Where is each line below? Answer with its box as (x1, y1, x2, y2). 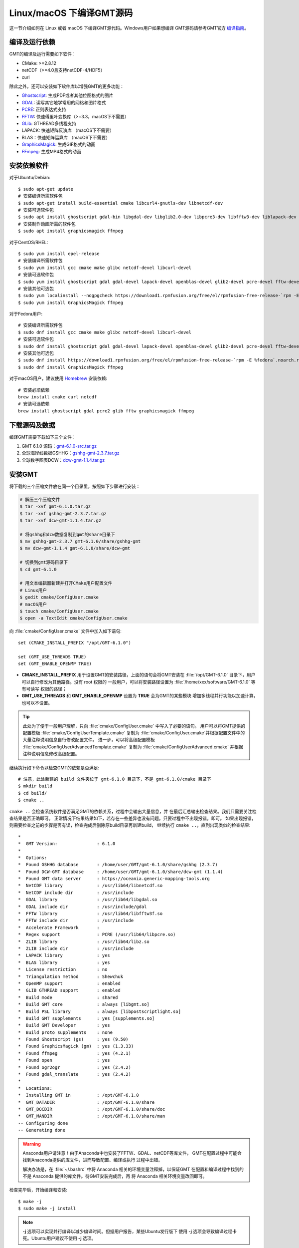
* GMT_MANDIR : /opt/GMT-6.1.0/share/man (18, 1113, 165, 1119)
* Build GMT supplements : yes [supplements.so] (18, 1015, 155, 1021)
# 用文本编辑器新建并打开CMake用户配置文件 (19, 581, 113, 586)
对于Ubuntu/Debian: (9, 175, 51, 181)
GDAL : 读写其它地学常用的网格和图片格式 (21, 99, 106, 105)
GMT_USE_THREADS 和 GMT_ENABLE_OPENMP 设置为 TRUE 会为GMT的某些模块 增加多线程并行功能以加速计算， (21, 693, 259, 699)
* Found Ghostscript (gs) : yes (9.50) (18, 1036, 129, 1042)
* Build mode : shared (18, 994, 118, 1000)
